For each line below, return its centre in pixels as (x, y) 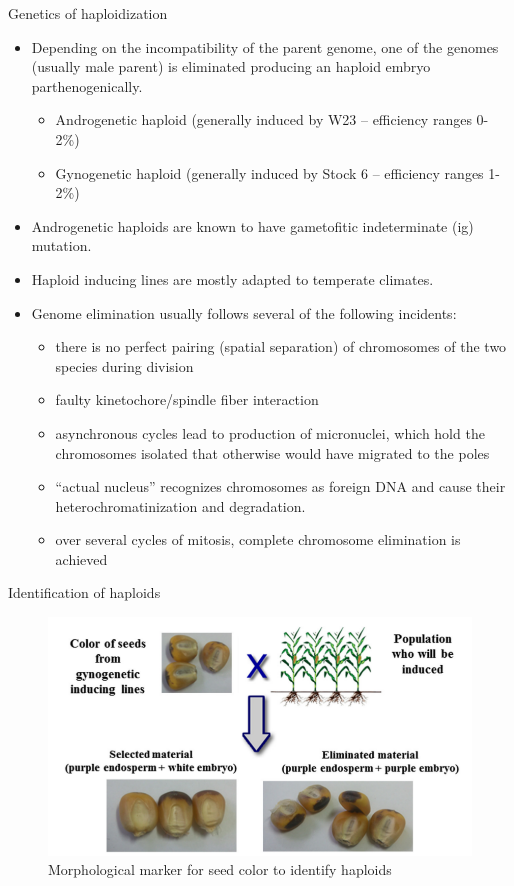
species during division (124, 365)
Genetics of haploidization (88, 13)
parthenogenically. (87, 85)
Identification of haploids (84, 592)
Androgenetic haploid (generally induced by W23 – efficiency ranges (263, 119)
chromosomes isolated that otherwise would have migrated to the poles (272, 452)
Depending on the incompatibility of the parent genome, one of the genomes (265, 46)
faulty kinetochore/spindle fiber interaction (187, 399)
